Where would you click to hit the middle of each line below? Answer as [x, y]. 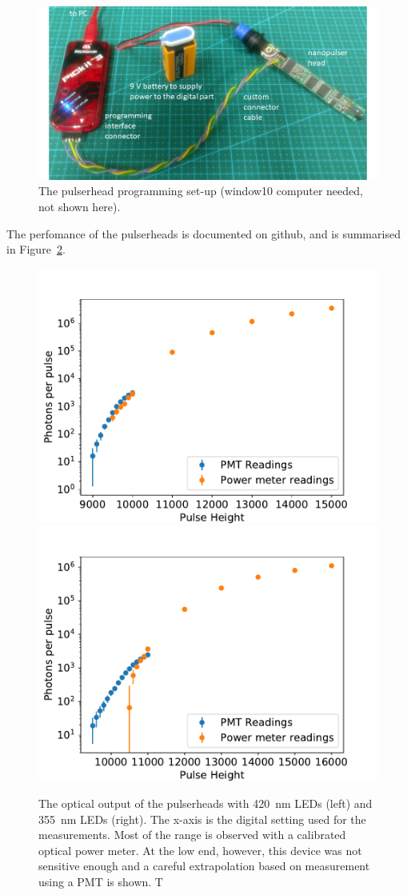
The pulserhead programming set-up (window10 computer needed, [201, 191]
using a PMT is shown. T [101, 881]
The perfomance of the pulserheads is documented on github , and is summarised [203, 233]
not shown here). [80, 207]
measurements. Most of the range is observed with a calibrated [192, 835]
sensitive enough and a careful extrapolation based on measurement [204, 866]
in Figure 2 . [36, 249]
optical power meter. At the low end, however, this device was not [200, 850]
